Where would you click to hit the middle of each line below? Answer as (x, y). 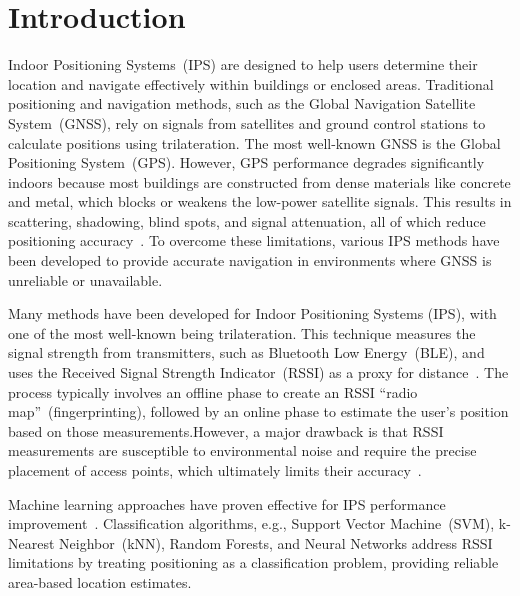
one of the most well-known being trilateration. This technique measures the (242, 332)
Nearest (31, 542)
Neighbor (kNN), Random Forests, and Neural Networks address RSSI (276, 542)
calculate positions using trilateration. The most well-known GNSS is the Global (254, 142)
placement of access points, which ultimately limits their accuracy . (215, 470)
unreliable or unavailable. (85, 279)
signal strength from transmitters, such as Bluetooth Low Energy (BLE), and (246, 352)
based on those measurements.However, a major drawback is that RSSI (226, 430)
